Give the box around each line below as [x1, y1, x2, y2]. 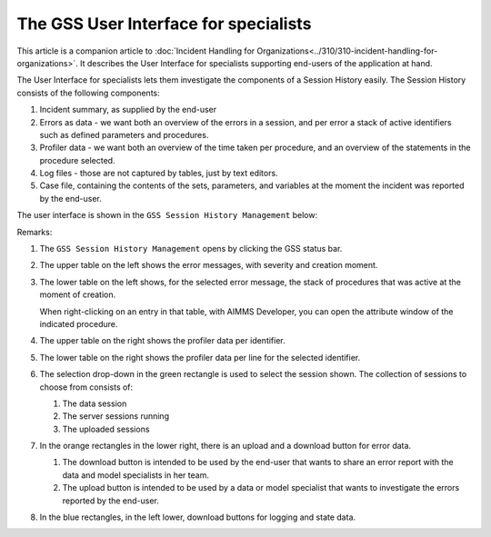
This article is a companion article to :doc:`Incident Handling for [16, 45, 256, 56]
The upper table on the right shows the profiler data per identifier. [39, 335, 286, 346]
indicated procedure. [39, 318, 118, 329]
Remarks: [16, 226, 53, 237]
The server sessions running [62, 411, 170, 422]
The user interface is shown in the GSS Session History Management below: [16, 210, 318, 221]
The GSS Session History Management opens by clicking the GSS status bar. [39, 244, 343, 254]
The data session [62, 398, 127, 409]
